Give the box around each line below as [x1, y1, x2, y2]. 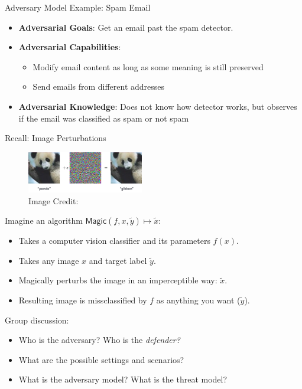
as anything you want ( [156, 293, 241, 306]
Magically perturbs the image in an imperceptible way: [18, 274, 217, 286]
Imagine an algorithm [5, 214, 83, 227]
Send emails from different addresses [33, 80, 165, 93]
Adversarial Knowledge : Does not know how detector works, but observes [18, 100, 297, 112]
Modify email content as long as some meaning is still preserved [33, 60, 264, 73]
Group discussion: [5, 313, 69, 326]
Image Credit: [28, 194, 79, 207]
